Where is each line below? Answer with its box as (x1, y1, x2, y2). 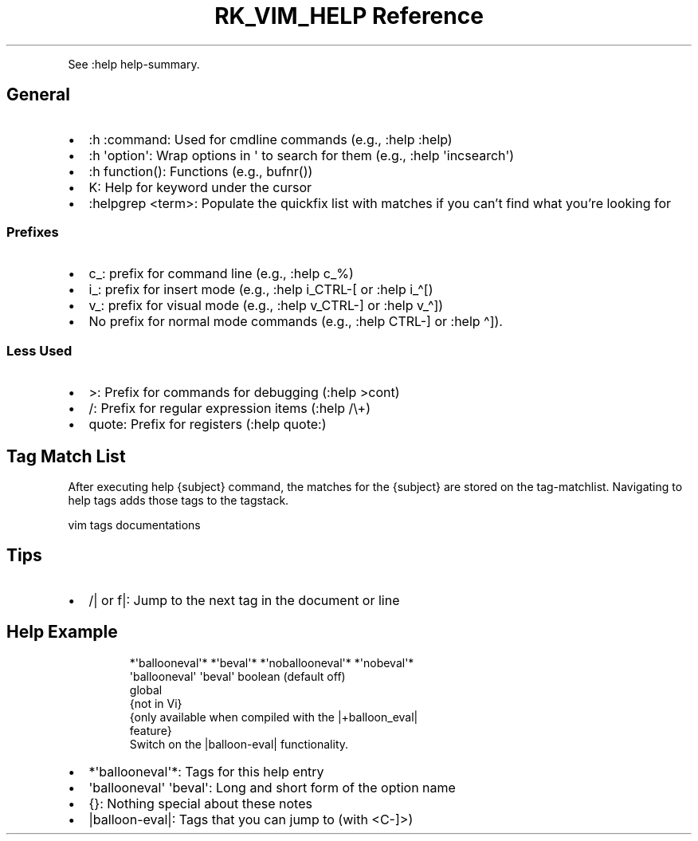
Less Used (6, 342, 73, 359)
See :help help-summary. (68, 57, 200, 71)
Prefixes (6, 223, 59, 240)
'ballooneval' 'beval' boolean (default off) (129, 669, 346, 683)
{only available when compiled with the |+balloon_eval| (129, 709, 418, 724)
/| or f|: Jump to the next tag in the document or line (88, 591, 400, 608)
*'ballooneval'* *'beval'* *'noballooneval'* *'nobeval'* (129, 655, 414, 670)
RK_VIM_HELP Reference (214, 2, 484, 29)
